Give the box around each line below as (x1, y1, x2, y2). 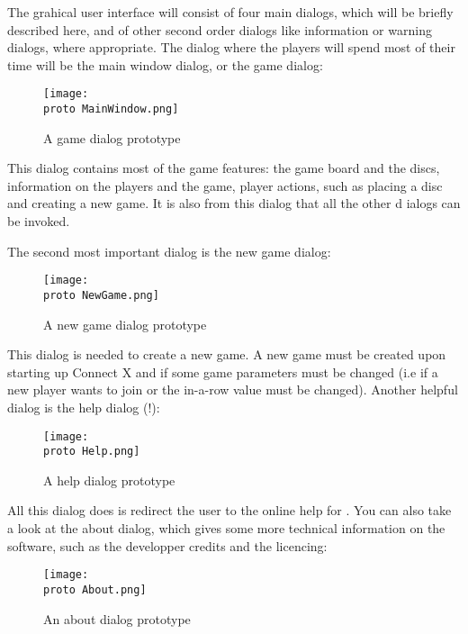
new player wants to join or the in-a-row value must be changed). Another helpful (7, 380, 458, 399)
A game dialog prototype (43, 128, 181, 147)
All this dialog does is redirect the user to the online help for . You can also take (7, 501, 452, 520)
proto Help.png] (43, 445, 140, 458)
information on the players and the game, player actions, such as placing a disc (7, 176, 443, 195)
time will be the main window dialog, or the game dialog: (7, 55, 323, 74)
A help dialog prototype (43, 470, 175, 489)
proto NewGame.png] (43, 288, 159, 302)
